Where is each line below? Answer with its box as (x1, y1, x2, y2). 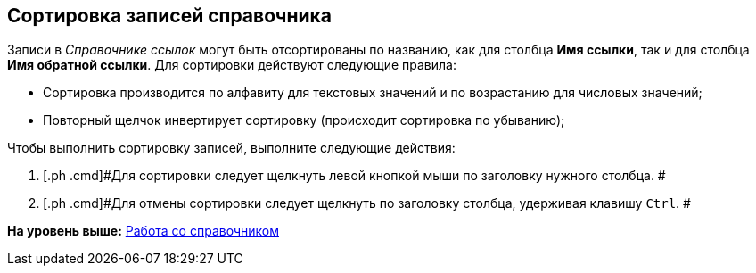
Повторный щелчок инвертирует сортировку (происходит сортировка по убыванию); (43, 112, 565, 128)
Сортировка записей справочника (7, 4, 332, 27)
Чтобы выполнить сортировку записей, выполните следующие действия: (7, 140, 456, 156)
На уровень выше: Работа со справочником (7, 223, 279, 239)
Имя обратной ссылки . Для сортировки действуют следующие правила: (7, 57, 456, 73)
